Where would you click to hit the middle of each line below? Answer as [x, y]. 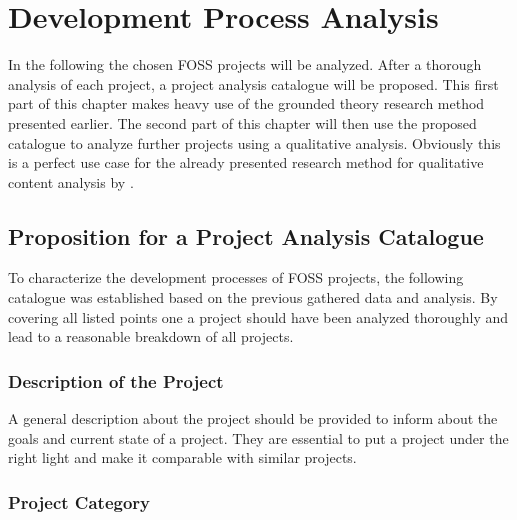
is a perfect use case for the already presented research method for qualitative [246, 162]
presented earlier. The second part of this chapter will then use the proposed [242, 122]
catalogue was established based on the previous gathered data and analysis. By [253, 297]
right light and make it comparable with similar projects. [182, 457]
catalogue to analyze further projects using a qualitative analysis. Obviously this [254, 142]
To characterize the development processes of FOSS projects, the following [236, 277]
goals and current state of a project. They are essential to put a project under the [258, 437]
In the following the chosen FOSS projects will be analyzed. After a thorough [245, 64]
